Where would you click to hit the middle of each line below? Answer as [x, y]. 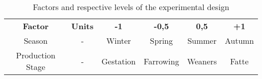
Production [36, 55]
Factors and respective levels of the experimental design [131, 7]
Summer [202, 41]
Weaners [202, 61]
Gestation [119, 61]
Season [36, 41]
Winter [118, 41]
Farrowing [161, 61]
